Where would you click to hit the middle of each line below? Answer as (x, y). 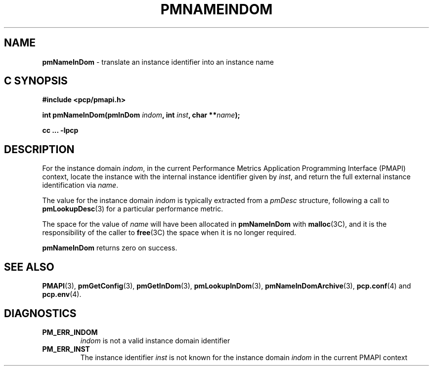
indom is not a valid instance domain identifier (155, 340)
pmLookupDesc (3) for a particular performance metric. (133, 209)
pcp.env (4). (62, 294)
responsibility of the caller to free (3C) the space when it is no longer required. (169, 233)
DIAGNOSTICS (40, 313)
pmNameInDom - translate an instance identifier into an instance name (158, 62)
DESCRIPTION (39, 149)
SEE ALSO (29, 267)
